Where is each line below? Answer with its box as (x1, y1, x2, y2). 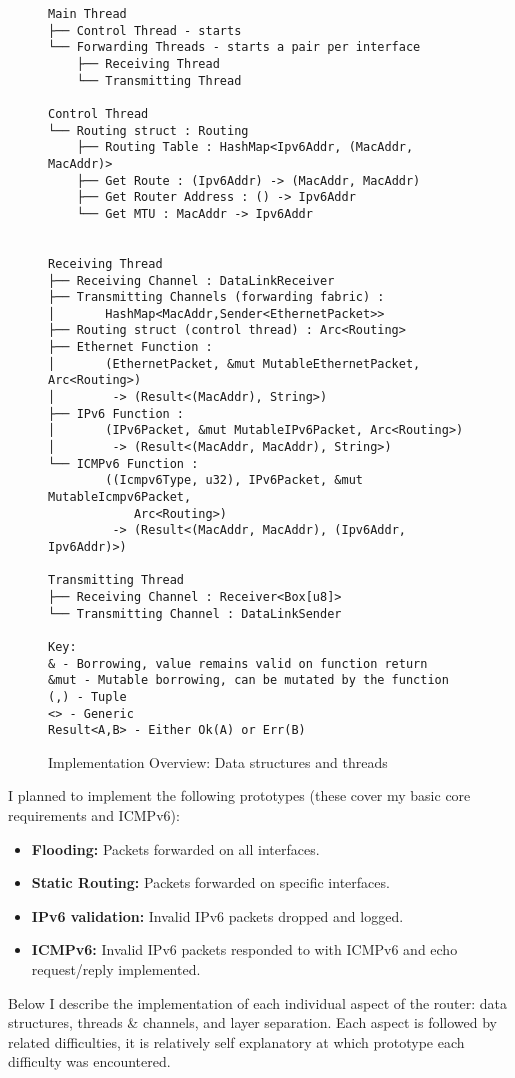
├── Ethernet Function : (48, 340, 213, 355)
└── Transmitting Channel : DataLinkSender (48, 606, 342, 621)
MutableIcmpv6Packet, (48, 490, 192, 505)
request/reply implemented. (31, 959, 201, 980)
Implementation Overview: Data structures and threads (48, 751, 388, 772)
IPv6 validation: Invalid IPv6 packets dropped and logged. (31, 905, 404, 926)
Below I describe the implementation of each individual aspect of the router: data (8, 992, 508, 1013)
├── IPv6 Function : (48, 406, 185, 421)
